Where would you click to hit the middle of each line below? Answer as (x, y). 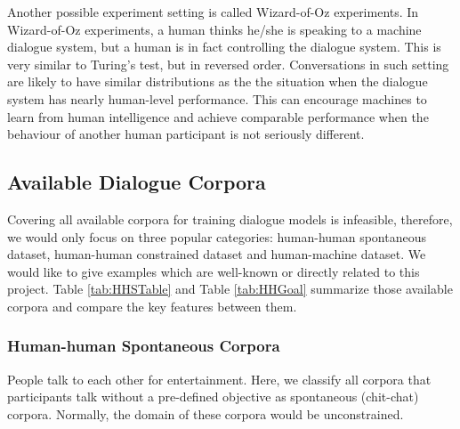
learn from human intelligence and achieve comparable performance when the (218, 116)
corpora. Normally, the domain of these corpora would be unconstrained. (206, 413)
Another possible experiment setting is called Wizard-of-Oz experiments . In (213, 12)
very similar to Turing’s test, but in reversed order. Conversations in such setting (228, 64)
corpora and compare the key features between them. (152, 306)
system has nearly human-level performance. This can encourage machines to (217, 98)
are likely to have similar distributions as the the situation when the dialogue (218, 81)
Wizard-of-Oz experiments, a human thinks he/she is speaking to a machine (214, 29)
